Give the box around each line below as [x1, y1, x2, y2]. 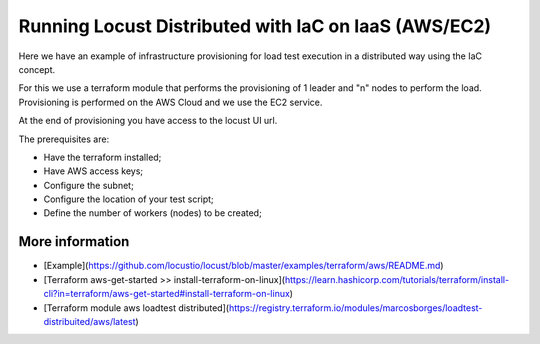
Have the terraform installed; [43, 151, 162, 163]
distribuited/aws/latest [43, 315, 136, 327]
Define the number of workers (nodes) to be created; [43, 207, 262, 219]
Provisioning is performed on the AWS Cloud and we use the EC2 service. [18, 96, 323, 108]
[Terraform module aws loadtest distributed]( [43, 301, 230, 314]
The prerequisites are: [18, 133, 110, 145]
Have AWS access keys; [43, 165, 144, 177]
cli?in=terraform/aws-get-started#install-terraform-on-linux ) [43, 288, 294, 300]
